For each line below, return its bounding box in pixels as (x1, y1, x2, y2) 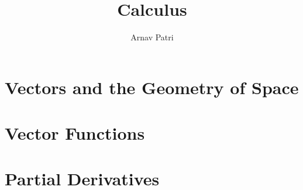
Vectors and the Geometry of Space (5, 75, 299, 99)
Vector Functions (5, 121, 145, 145)
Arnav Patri (130, 31, 174, 43)
